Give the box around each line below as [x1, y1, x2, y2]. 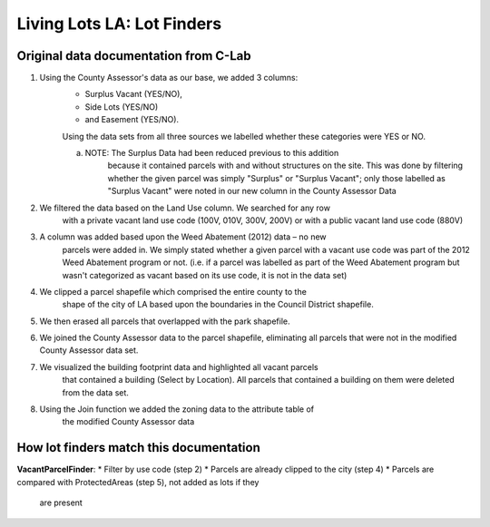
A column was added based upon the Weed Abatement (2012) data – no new [39, 231, 327, 242]
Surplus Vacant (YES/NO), [84, 89, 183, 100]
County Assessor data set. [39, 345, 139, 356]
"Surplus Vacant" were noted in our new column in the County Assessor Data [107, 186, 397, 197]
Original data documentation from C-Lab [16, 48, 251, 63]
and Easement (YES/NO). [84, 114, 180, 125]
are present [39, 497, 83, 508]
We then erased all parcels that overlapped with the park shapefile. [39, 316, 290, 327]
